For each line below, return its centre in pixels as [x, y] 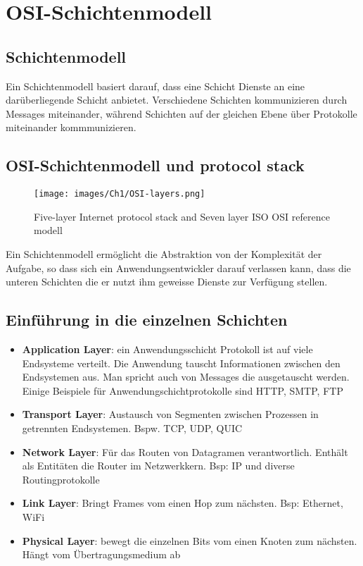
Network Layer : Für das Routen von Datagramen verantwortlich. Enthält [185, 451]
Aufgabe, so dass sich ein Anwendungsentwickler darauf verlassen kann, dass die [178, 267]
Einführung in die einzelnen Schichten [147, 320]
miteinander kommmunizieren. [71, 127]
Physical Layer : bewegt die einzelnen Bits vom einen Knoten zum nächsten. [190, 540]
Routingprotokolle [61, 479]
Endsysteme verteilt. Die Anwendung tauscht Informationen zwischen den [181, 363]
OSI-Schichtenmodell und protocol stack [155, 165]
